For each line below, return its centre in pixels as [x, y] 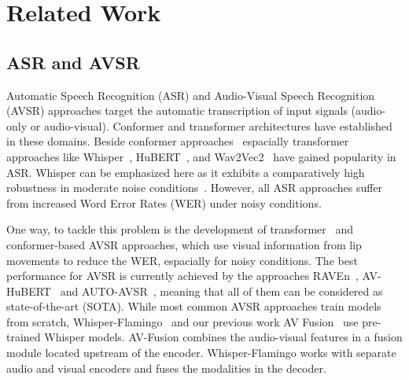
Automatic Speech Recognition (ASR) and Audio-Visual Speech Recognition [191, 95]
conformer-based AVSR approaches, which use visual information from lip [184, 244]
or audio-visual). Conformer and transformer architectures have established [211, 125]
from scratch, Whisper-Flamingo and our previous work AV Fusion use [182, 321]
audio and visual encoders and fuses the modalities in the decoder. [166, 368]
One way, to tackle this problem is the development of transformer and [180, 229]
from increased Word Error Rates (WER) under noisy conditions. [164, 202]
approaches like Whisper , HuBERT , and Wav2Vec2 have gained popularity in [201, 156]
